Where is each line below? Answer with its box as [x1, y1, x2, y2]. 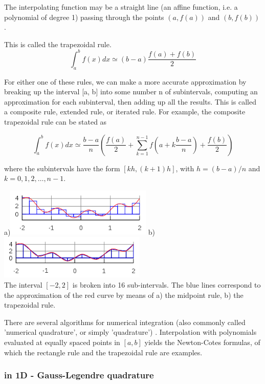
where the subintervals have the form [4, 163, 120, 173]
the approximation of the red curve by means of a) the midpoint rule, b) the [4, 289, 244, 300]
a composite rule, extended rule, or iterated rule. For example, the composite [4, 106, 246, 117]
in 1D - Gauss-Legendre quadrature [4, 369, 154, 381]
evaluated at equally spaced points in [4, 336, 120, 347]
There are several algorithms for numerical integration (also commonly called [4, 316, 246, 327]
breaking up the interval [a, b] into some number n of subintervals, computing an [4, 86, 258, 97]
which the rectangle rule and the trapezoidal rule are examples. [4, 347, 203, 357]
